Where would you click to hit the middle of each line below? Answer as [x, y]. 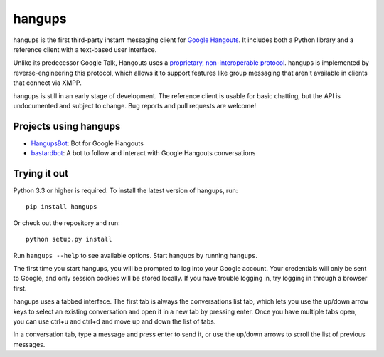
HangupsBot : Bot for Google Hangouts [87, 143]
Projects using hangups [67, 126]
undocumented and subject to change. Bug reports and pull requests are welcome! [135, 105]
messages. [29, 344]
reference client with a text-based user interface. [85, 49]
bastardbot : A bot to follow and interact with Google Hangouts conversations [143, 153]
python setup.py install [69, 239]
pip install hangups [62, 207]
